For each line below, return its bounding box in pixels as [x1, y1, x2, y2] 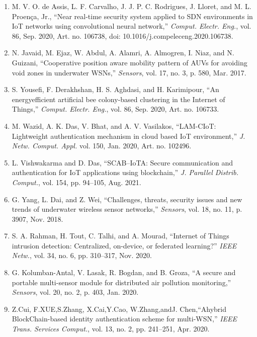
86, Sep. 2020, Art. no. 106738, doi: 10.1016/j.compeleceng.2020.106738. [12, 30, 233, 41]
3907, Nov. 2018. [12, 213, 63, 224]
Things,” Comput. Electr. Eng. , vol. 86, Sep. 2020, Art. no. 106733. [12, 104, 219, 114]
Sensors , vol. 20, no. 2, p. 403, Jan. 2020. [12, 287, 139, 297]
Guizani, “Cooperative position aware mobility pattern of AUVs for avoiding [12, 57, 247, 67]
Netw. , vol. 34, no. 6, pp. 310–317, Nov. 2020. [12, 250, 152, 261]
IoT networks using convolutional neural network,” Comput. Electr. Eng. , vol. [12, 21, 251, 31]
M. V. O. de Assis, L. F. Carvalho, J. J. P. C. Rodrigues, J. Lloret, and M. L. [12, 1, 251, 11]
